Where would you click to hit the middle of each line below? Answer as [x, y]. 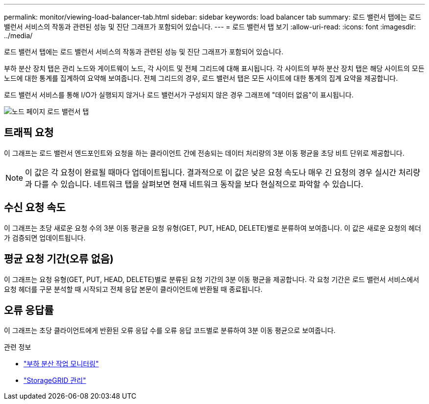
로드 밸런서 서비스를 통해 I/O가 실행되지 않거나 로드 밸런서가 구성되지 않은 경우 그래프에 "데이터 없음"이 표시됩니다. [179, 95]
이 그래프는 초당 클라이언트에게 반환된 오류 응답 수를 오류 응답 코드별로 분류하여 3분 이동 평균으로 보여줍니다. [170, 331]
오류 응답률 [29, 310]
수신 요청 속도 [35, 208]
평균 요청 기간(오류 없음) [59, 259]
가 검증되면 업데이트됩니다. [45, 238]
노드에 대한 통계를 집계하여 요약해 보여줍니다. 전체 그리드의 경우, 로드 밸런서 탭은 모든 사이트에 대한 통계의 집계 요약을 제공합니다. [201, 78]
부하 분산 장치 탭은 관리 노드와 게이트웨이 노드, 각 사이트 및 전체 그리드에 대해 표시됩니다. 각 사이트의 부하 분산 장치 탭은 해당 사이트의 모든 [214, 68]
